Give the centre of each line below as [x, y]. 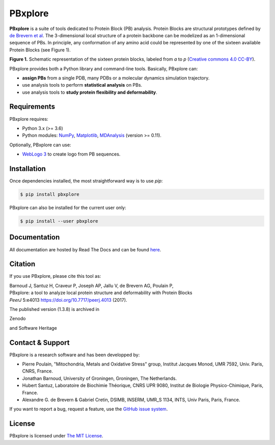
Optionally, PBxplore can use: [40, 145]
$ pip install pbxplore [50, 194]
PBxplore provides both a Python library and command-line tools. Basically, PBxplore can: [104, 68]
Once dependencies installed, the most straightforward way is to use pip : [86, 181]
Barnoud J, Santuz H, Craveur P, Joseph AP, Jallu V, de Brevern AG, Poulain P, [91, 285]
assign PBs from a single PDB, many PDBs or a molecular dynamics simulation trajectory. [116, 78]
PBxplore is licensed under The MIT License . [56, 436]
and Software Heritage [33, 328]
